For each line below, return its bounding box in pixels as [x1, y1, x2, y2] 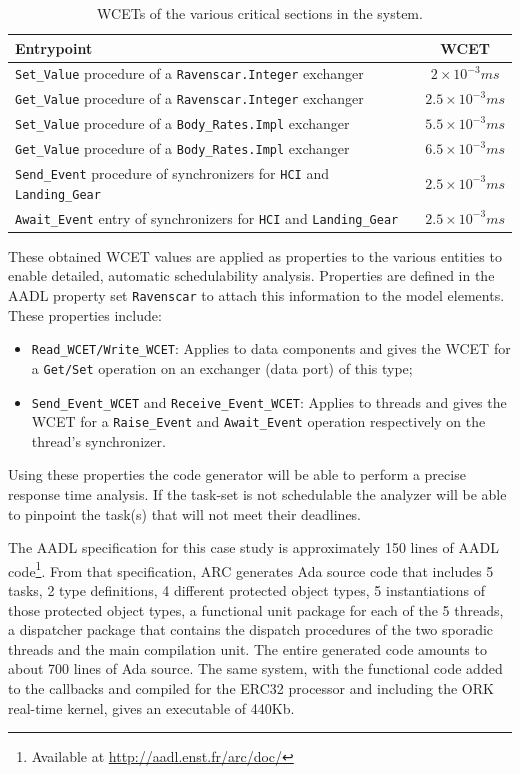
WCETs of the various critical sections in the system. [97, 3, 423, 23]
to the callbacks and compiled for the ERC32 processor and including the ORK [8, 678, 494, 699]
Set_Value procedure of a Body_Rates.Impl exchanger [15, 113, 350, 134]
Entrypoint [15, 37, 93, 58]
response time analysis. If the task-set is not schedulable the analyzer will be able [8, 484, 507, 505]
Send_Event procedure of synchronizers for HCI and [15, 163, 329, 184]
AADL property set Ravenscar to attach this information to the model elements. [8, 284, 505, 305]
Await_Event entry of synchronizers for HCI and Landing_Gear [15, 207, 399, 228]
